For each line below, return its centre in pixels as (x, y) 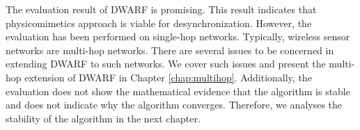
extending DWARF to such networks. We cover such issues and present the (166, 64)
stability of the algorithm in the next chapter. (103, 118)
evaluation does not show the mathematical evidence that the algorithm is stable (178, 91)
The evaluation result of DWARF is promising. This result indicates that (161, 9)
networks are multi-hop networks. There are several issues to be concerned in (170, 50)
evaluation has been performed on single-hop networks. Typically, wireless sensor (178, 36)
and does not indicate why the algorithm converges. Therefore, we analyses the (174, 105)
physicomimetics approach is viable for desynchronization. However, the (159, 23)
